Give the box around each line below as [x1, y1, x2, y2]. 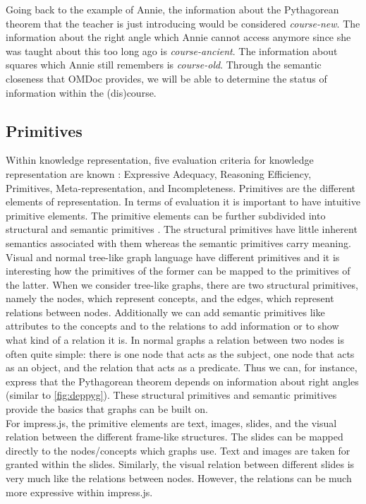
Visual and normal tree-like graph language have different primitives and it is [6, 249, 340, 264]
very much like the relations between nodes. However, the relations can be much [6, 471, 352, 486]
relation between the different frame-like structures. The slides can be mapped [6, 429, 343, 444]
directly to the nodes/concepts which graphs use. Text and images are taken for [6, 443, 350, 457]
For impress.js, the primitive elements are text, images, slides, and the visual [6, 415, 337, 430]
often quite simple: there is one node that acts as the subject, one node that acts [6, 346, 355, 361]
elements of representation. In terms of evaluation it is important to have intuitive [6, 194, 360, 209]
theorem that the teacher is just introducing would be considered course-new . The [6, 16, 360, 30]
